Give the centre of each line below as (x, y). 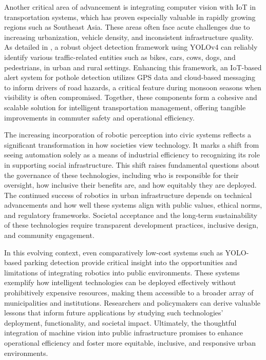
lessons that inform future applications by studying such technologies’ (114, 313)
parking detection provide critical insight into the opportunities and (130, 262)
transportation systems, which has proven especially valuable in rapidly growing (130, 17)
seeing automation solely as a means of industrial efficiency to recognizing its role (132, 155)
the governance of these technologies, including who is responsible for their (121, 175)
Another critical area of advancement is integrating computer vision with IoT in (130, 7)
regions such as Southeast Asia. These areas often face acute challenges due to (127, 27)
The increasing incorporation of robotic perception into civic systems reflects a (128, 135)
